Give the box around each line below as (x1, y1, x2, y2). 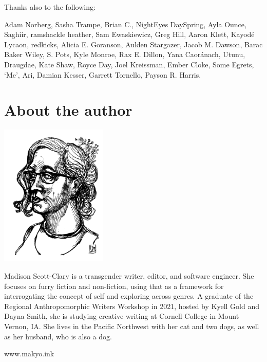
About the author (4, 99, 132, 120)
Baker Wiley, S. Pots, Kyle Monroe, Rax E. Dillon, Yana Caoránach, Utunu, (4, 49, 245, 60)
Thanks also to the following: (4, 2, 96, 12)
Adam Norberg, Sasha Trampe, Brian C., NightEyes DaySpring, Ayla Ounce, (4, 19, 246, 29)
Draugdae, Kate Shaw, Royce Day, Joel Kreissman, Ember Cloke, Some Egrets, (4, 59, 254, 69)
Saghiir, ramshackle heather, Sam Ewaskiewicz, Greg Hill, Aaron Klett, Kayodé (4, 29, 255, 40)
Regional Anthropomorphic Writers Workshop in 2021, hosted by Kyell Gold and (4, 300, 260, 311)
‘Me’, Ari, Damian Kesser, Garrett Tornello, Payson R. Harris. (4, 69, 201, 80)
